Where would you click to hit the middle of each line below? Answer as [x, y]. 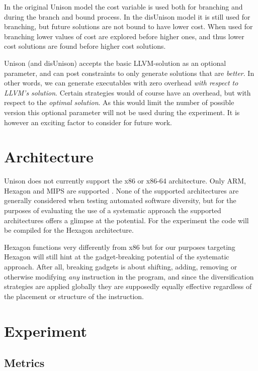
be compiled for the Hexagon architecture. [69, 230]
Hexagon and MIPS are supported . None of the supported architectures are [121, 190]
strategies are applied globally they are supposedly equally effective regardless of [128, 286]
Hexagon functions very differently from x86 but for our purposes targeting [120, 247]
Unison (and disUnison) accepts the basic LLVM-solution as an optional [115, 63]
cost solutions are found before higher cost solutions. [85, 46]
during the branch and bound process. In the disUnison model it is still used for [127, 16]
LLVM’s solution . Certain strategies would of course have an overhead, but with [127, 92]
